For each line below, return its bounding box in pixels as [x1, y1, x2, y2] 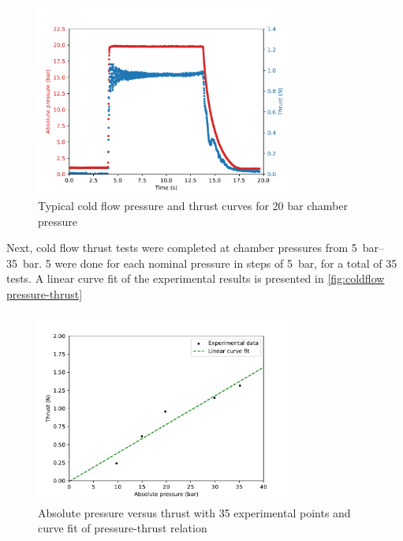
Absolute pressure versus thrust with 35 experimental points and [38, 504, 351, 520]
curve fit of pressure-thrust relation [38, 520, 207, 536]
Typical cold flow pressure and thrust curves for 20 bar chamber [38, 197, 348, 214]
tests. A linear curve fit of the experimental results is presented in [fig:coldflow [6, 270, 385, 287]
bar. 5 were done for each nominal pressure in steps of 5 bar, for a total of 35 [22, 254, 397, 271]
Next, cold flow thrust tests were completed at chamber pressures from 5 [6, 239, 357, 256]
